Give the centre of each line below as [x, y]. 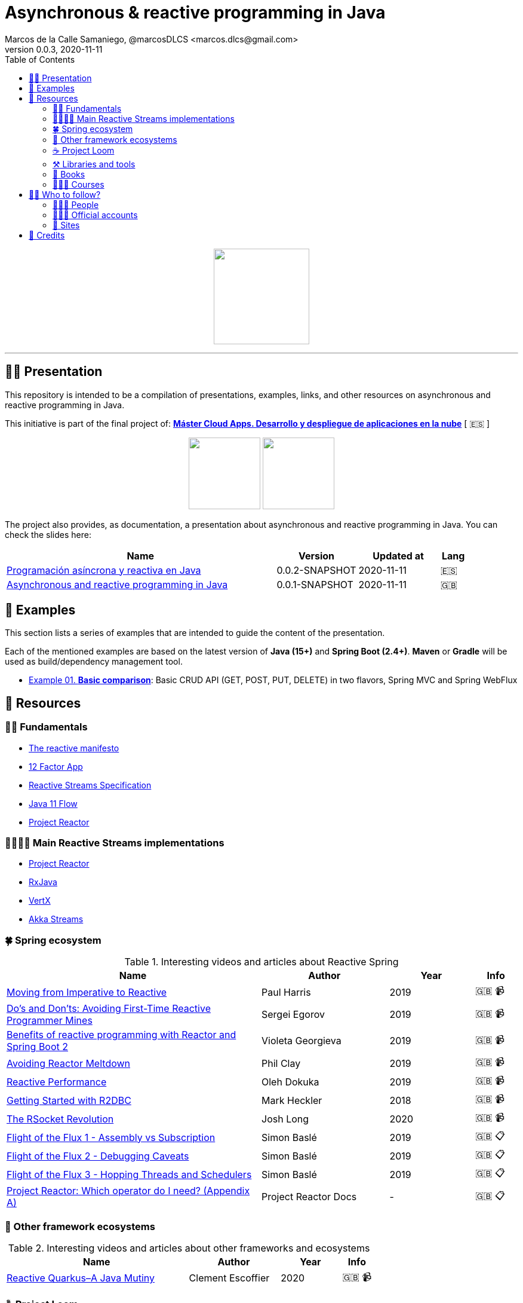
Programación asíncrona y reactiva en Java [104, 570]
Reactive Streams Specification [90, 785]
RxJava [43, 882]
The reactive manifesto [74, 748]
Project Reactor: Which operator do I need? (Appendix [128, 1191]
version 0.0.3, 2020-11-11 [54, 49]
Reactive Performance [57, 1082]
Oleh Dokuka [290, 1082]
